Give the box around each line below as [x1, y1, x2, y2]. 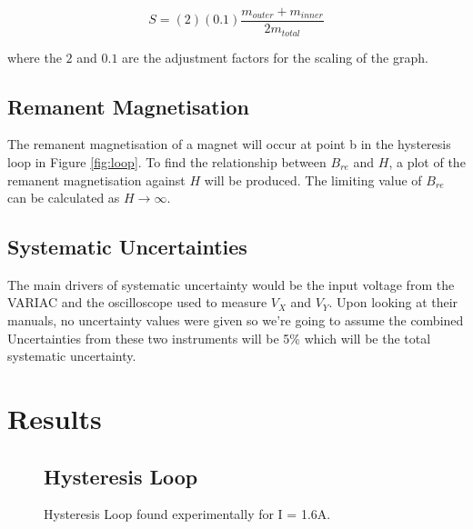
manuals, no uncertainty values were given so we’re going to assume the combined [7, 311, 464, 330]
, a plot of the [388, 152, 466, 171]
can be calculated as [7, 188, 120, 207]
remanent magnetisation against [7, 170, 186, 189]
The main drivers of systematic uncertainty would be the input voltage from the [7, 274, 455, 294]
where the [7, 47, 62, 66]
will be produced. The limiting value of [204, 170, 422, 189]
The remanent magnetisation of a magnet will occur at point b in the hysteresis [7, 135, 451, 154]
